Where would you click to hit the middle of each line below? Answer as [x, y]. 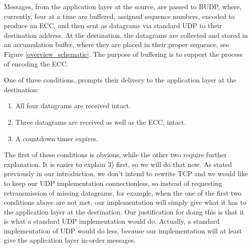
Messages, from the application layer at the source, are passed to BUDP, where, [123, 6]
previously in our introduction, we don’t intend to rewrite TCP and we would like [126, 174]
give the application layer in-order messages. [70, 240]
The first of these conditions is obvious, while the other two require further [116, 155]
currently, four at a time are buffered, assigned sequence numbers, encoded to [119, 16]
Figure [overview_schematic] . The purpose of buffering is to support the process [123, 54]
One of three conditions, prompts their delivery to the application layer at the [120, 80]
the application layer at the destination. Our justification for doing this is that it [124, 211]
